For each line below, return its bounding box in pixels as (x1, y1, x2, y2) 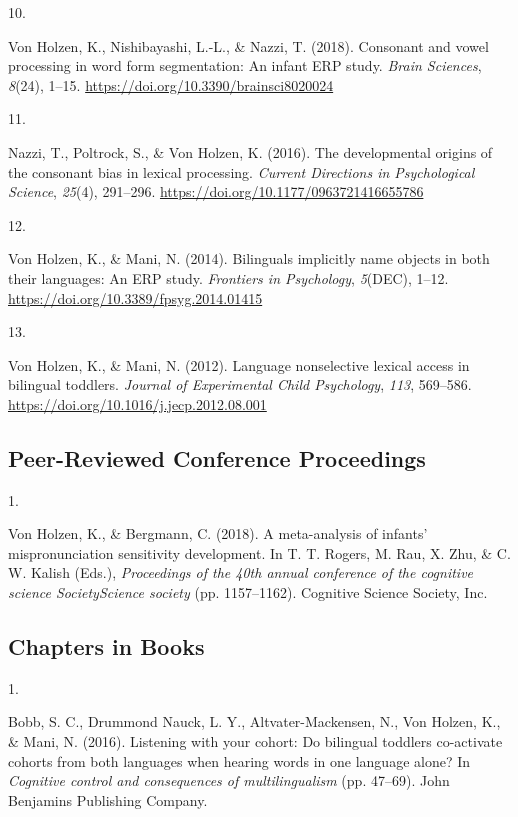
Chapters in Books (8, 631, 205, 662)
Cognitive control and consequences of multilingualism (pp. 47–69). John (8, 770, 450, 791)
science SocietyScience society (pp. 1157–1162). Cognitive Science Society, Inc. (8, 582, 488, 603)
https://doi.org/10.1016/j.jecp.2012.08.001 (8, 393, 267, 414)
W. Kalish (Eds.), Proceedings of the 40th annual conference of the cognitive (8, 562, 474, 583)
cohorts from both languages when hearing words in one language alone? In (8, 750, 471, 771)
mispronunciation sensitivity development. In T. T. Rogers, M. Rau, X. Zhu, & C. (8, 542, 511, 563)
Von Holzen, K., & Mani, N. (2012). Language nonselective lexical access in (8, 354, 470, 375)
